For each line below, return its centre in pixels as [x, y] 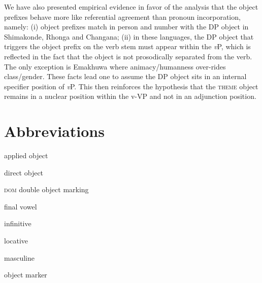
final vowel [21, 206]
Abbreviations [54, 131]
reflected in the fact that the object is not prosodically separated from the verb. [128, 56]
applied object [26, 155]
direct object [24, 172]
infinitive [18, 223]
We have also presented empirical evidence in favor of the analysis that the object [131, 7]
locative [16, 241]
